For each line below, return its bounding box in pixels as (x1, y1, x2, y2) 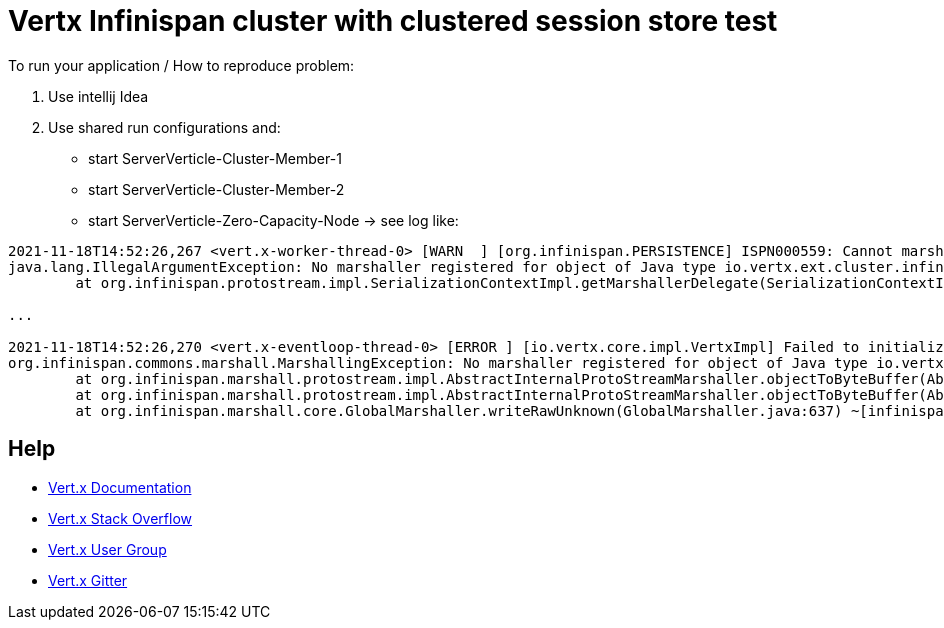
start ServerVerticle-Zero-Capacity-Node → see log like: (88, 211, 459, 229)
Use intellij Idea (48, 87, 149, 105)
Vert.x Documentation (48, 478, 192, 496)
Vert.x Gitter (48, 571, 128, 589)
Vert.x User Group (48, 540, 167, 558)
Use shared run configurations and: (48, 118, 281, 136)
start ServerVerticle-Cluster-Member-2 (88, 180, 345, 198)
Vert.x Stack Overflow (48, 509, 193, 527)
